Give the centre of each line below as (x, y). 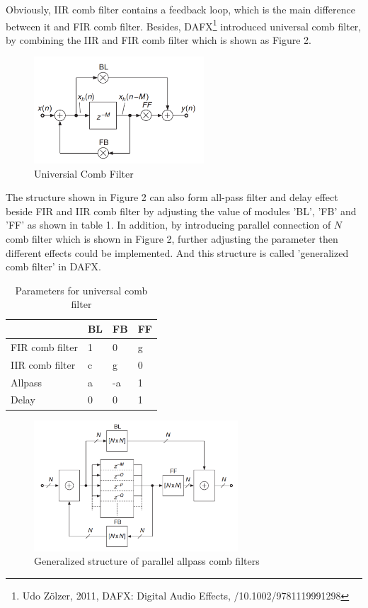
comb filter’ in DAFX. (53, 266)
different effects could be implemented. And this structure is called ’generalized (177, 252)
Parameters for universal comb (81, 290)
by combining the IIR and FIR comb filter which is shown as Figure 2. (159, 39)
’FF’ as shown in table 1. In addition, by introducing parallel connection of (168, 225)
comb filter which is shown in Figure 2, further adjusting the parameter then (172, 239)
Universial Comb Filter (84, 173)
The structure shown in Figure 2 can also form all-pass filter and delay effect (172, 197)
